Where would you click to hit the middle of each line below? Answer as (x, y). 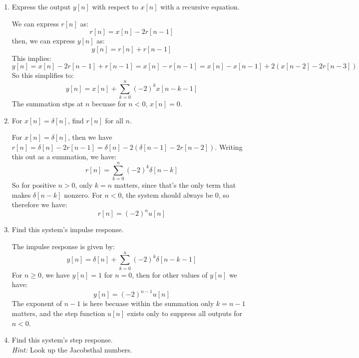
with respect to (115, 6)
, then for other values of (170, 274)
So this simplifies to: (43, 75)
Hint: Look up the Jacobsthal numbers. (72, 349)
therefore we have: (39, 204)
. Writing (229, 147)
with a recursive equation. (200, 6)
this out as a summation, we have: (64, 157)
